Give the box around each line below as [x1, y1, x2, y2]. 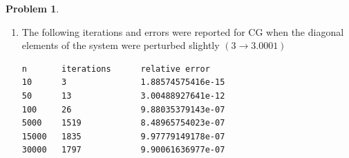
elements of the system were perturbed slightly [21, 38, 220, 52]
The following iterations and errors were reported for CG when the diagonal [21, 24, 344, 39]
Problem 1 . [6, 1, 59, 15]
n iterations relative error [21, 63, 210, 74]
